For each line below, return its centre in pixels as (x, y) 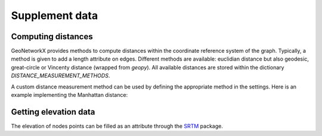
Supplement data (55, 15)
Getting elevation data (53, 112)
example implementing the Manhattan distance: (69, 95)
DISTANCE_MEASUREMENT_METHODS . (61, 76)
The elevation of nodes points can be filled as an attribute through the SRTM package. (117, 126)
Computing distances (52, 37)
